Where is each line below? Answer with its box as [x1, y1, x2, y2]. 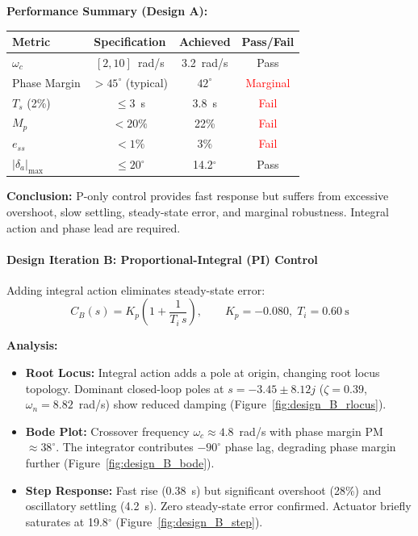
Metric [12, 33, 51, 50]
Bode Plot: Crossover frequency [25, 422, 190, 439]
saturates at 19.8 [25, 513, 108, 530]
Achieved [179, 33, 231, 50]
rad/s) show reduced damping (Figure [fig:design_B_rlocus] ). [78, 396, 387, 412]
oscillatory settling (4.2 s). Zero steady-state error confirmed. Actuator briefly [25, 497, 412, 514]
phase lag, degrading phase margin [224, 438, 396, 455]
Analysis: [6, 337, 58, 354]
